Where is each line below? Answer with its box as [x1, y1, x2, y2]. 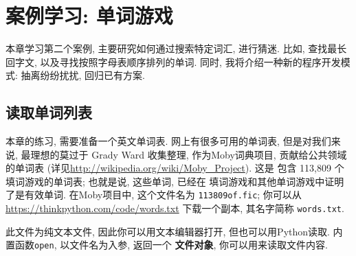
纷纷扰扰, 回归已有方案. [40, 68, 145, 82]
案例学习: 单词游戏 [5, 1, 173, 30]
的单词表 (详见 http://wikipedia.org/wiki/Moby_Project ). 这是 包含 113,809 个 [5, 161, 344, 175]
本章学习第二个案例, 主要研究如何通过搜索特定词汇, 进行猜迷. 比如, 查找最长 [5, 41, 347, 56]
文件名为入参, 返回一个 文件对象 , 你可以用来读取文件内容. [69, 237, 328, 252]
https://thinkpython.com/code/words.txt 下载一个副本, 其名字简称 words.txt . [5, 201, 344, 216]
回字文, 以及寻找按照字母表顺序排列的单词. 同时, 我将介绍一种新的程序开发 [5, 54, 341, 69]
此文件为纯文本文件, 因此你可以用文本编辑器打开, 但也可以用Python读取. [5, 224, 330, 238]
